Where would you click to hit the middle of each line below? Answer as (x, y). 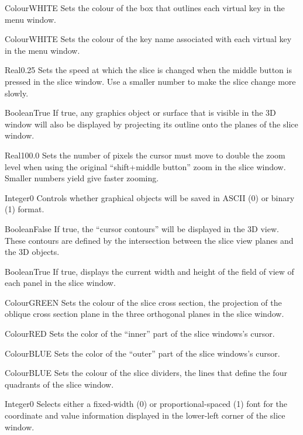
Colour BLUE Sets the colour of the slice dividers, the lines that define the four (146, 373)
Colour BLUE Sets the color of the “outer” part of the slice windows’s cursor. (142, 353)
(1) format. (25, 209)
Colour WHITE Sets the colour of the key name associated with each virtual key (148, 39)
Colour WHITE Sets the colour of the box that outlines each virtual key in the (145, 8)
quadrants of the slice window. (59, 384)
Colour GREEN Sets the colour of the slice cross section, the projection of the (143, 302)
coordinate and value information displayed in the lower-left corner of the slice (145, 415)
